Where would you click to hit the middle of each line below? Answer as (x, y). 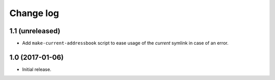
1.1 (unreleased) (35, 31)
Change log (34, 13)
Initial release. (37, 69)
